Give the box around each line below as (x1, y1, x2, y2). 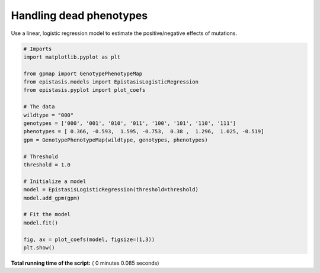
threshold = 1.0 (23, 162, 71, 168)
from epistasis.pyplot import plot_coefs (23, 86, 146, 94)
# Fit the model (23, 211, 71, 218)
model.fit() (23, 219, 59, 226)
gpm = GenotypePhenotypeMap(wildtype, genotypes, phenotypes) (23, 136, 208, 143)
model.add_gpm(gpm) (23, 194, 80, 201)
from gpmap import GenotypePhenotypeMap (23, 70, 142, 77)
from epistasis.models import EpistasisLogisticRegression (23, 79, 199, 85)
